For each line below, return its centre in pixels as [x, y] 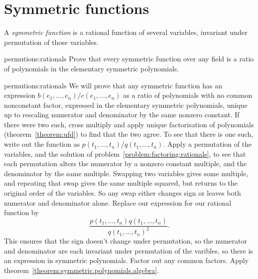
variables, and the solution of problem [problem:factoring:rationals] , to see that [125, 153]
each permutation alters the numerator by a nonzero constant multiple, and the [126, 163]
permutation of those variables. [52, 42]
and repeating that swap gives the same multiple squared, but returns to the [121, 183]
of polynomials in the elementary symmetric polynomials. [92, 68]
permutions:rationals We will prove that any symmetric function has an [113, 85]
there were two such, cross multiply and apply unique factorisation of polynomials [129, 124]
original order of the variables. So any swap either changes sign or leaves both [123, 193]
